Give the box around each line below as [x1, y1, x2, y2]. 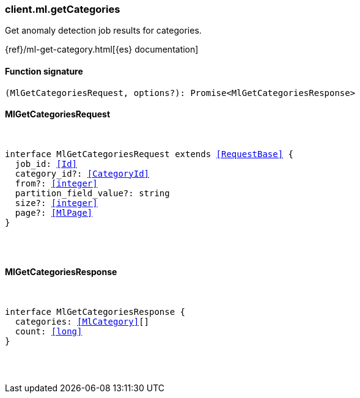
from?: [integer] [15, 178, 98, 188]
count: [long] [15, 326, 83, 337]
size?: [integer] [15, 197, 98, 208]
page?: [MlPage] [15, 207, 93, 218]
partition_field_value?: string [15, 188, 170, 198]
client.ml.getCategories [5, 3, 120, 15]
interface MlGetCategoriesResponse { [5, 307, 186, 317]
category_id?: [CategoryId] [15, 168, 150, 179]
